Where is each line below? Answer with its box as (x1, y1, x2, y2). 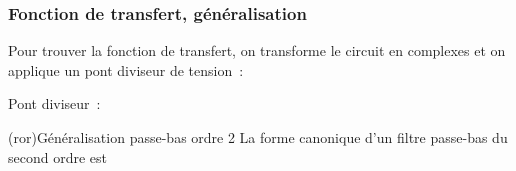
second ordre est (8, 146, 107, 167)
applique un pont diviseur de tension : (8, 59, 244, 80)
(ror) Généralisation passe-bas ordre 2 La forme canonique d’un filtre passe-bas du (8, 127, 508, 147)
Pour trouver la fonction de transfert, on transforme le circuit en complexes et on (8, 40, 506, 61)
